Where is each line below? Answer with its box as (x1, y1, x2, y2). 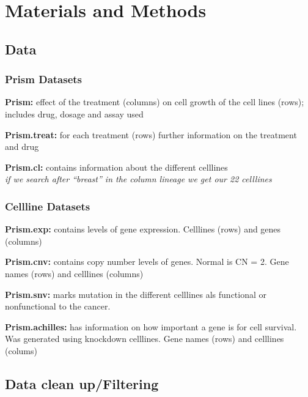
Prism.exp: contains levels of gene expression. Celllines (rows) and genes (5, 223, 281, 236)
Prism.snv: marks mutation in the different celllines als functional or (5, 288, 267, 300)
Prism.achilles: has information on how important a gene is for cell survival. (5, 320, 297, 333)
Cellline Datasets (5, 198, 90, 213)
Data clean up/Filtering (5, 374, 159, 393)
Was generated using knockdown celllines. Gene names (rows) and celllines (5, 332, 284, 345)
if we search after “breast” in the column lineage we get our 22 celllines (5, 173, 272, 185)
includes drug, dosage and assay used (5, 107, 144, 120)
